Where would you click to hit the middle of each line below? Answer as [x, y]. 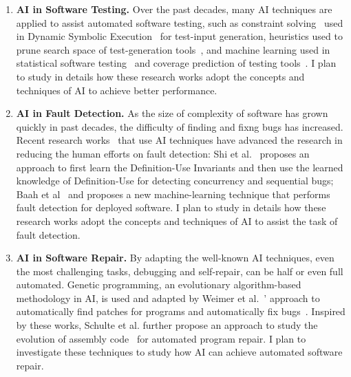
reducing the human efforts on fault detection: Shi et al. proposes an [163, 153]
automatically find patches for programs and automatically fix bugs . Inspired [181, 311]
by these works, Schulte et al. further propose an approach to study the [167, 325]
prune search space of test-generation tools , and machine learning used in [173, 49]
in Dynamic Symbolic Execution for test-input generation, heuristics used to [179, 36]
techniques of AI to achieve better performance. [117, 90]
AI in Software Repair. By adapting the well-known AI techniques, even [175, 258]
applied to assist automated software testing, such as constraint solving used [180, 22]
